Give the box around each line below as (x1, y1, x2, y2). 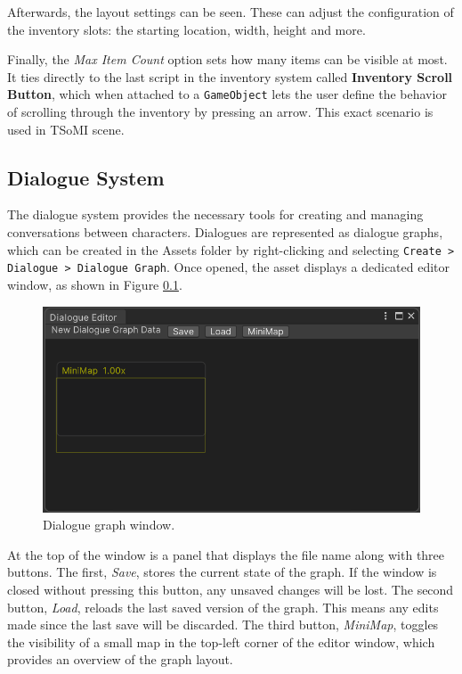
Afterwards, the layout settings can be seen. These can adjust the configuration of (7, 3, 454, 21)
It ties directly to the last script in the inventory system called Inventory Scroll (7, 67, 453, 86)
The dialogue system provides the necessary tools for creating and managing (7, 205, 424, 224)
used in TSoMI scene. (7, 119, 125, 138)
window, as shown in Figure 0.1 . (7, 275, 182, 293)
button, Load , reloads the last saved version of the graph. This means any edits (7, 597, 439, 616)
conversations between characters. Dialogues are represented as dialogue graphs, (7, 223, 443, 242)
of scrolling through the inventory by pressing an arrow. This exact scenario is (7, 103, 434, 121)
